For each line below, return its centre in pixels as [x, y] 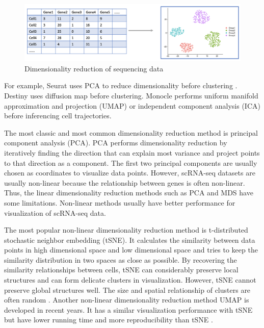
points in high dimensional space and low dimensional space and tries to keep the [131, 250]
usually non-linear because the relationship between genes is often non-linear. [125, 182]
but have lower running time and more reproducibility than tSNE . [109, 320]
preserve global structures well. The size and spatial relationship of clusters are [127, 289]
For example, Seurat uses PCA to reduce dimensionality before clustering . [121, 85]
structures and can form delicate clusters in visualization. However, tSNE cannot [130, 280]
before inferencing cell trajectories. [58, 116]
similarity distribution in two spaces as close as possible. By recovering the [121, 259]
